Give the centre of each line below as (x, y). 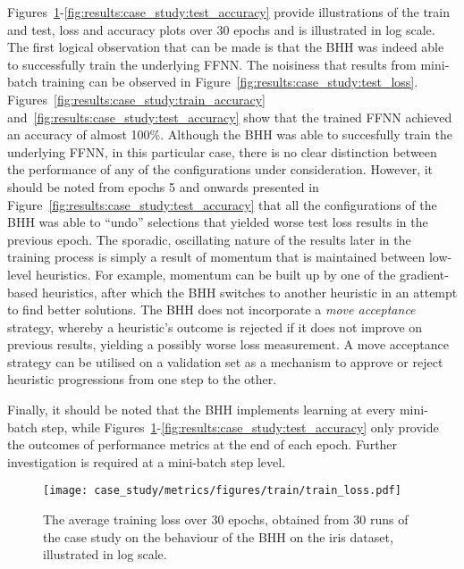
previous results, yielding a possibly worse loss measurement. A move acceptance (228, 344)
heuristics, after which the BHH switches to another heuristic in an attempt (249, 292)
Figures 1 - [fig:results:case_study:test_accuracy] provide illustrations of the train (229, 12)
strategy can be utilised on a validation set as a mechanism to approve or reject (225, 361)
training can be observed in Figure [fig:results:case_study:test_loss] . (230, 82)
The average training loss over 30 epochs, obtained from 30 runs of (226, 519)
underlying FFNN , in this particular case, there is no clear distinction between (222, 151)
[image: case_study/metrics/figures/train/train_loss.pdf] (222, 491)
